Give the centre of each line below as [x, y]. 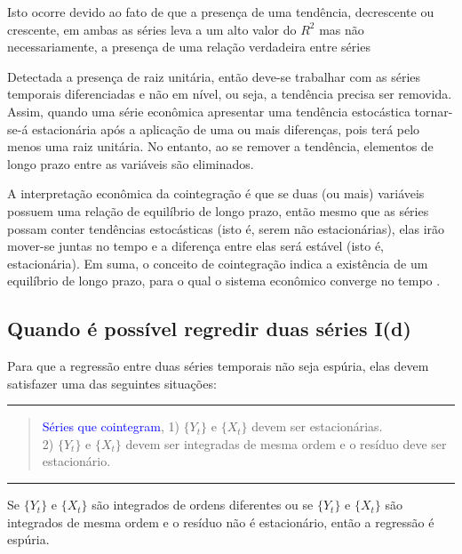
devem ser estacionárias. [317, 426]
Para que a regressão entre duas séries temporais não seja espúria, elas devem [218, 366]
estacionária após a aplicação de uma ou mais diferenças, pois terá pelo [226, 128]
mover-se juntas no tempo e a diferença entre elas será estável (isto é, [196, 246]
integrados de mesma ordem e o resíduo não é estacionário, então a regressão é [221, 522]
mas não [342, 29]
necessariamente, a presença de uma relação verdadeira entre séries [189, 47]
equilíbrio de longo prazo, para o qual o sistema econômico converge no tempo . [224, 281]
